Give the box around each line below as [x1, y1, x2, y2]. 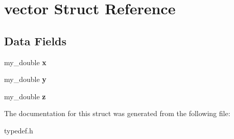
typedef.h [4, 125, 33, 135]
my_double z [4, 91, 46, 101]
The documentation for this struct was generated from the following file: [4, 108, 230, 119]
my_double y [4, 74, 46, 85]
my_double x [4, 57, 46, 67]
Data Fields [4, 33, 67, 48]
